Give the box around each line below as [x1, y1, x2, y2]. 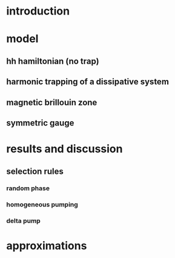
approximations [6, 239, 87, 253]
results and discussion [6, 142, 123, 156]
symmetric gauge [6, 117, 74, 128]
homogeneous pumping [6, 200, 79, 209]
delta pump [6, 217, 41, 225]
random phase [6, 184, 50, 193]
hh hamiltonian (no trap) [6, 56, 99, 66]
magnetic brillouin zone [6, 97, 97, 107]
